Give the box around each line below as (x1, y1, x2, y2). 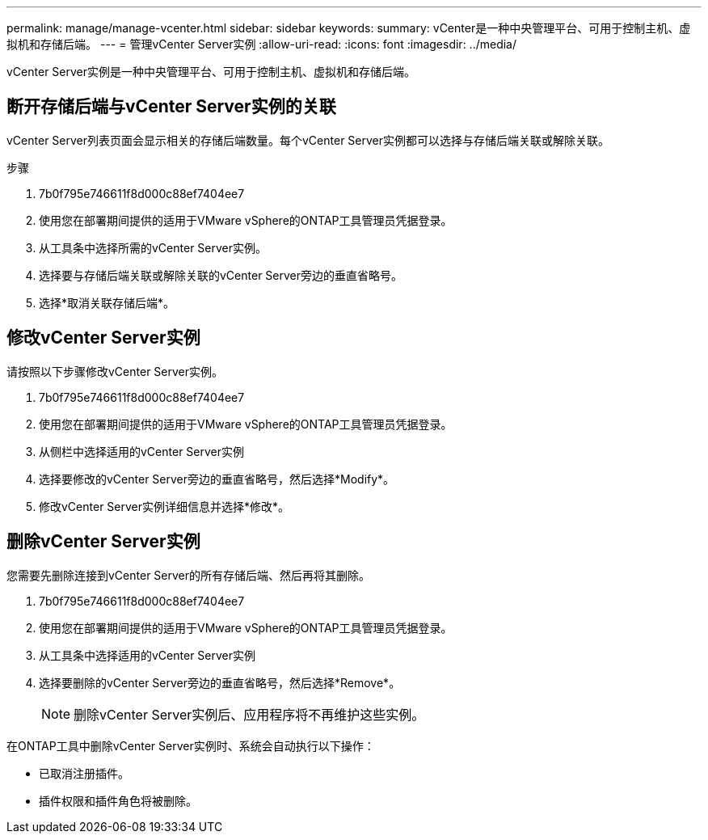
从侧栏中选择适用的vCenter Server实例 (39, 444, 245, 458)
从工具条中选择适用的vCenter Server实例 (39, 648, 256, 662)
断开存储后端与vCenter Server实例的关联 (6, 96, 336, 117)
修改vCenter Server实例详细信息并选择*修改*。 (39, 499, 290, 513)
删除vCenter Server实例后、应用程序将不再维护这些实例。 (74, 706, 425, 723)
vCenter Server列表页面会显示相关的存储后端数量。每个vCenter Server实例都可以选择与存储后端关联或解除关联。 (6, 133, 610, 147)
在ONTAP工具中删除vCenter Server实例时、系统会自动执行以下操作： (6, 738, 375, 753)
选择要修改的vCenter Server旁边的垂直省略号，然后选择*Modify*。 (39, 471, 395, 486)
